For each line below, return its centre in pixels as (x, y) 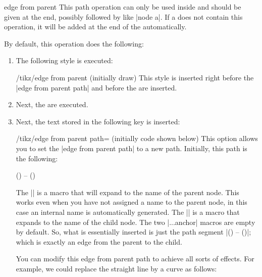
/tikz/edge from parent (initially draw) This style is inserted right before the (135, 77)
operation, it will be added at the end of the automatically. (95, 27)
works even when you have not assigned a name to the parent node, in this (132, 202)
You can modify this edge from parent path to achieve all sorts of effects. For (135, 259)
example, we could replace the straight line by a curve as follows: (116, 268)
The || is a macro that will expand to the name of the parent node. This (127, 192)
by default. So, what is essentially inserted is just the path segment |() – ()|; (134, 232)
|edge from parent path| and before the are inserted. (96, 87)
